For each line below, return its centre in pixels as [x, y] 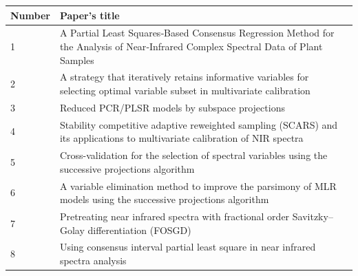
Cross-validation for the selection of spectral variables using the [193, 155]
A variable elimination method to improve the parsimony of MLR [198, 185]
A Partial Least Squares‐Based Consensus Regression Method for [197, 33]
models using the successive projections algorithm [164, 199]
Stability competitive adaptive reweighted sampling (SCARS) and [199, 124]
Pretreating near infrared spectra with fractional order [175, 216]
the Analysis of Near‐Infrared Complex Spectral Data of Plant [191, 46]
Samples [77, 60]
